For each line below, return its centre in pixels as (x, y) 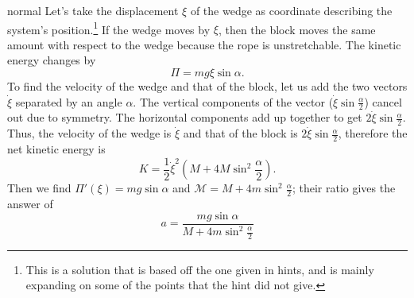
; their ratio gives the (344, 188)
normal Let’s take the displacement (93, 10)
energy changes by (52, 60)
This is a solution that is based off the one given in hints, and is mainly (200, 269)
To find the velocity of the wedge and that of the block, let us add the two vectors (207, 86)
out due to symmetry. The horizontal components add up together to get (185, 117)
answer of (30, 203)
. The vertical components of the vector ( (233, 101)
